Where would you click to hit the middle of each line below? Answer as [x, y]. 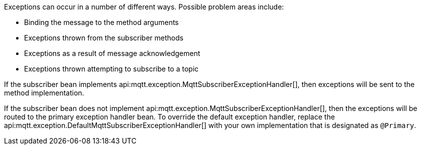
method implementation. [44, 93]
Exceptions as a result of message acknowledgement [112, 53]
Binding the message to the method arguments [101, 22]
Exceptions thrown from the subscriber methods [104, 38]
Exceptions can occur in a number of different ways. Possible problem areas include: [144, 7]
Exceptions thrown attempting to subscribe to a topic [112, 69]
